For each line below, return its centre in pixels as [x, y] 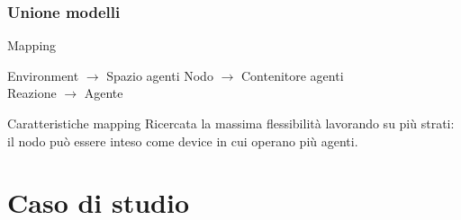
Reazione [32, 93]
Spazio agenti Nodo [160, 75]
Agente [104, 93]
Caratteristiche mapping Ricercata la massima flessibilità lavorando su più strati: [231, 123]
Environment [43, 75]
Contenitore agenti [292, 75]
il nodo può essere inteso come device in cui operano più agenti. [183, 141]
